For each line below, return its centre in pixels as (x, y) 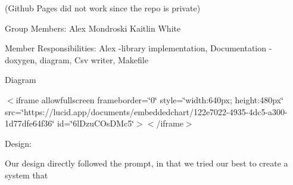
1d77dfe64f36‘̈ (30, 123)
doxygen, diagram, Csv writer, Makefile (77, 59)
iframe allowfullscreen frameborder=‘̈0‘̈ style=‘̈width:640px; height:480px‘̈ (149, 99)
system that (27, 175)
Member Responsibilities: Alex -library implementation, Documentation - (138, 48)
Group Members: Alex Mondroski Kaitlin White (93, 28)
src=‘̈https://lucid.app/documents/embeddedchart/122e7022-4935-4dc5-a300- (146, 111)
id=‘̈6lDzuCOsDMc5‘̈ (96, 123)
